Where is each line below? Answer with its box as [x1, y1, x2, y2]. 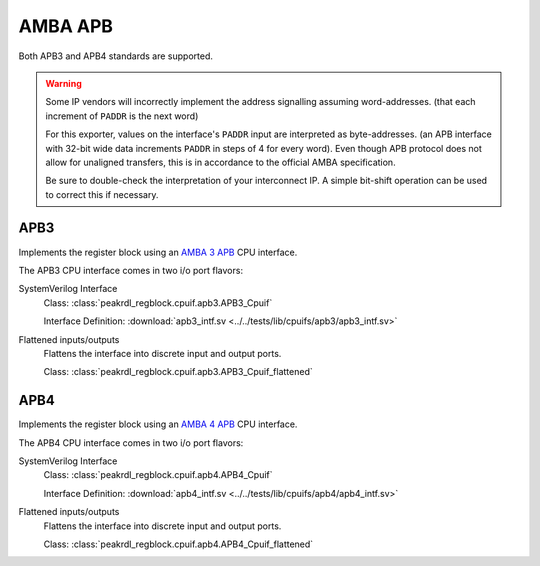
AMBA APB [18, 15, 114, 37]
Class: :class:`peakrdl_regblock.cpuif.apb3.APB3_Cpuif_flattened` [43, 366, 314, 378]
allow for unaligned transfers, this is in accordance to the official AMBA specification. [45, 156, 396, 168]
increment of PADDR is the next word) [45, 110, 199, 122]
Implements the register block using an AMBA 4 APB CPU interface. [18, 418, 298, 430]
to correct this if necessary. [45, 188, 159, 200]
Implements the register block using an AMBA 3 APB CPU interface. [18, 246, 298, 258]
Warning [45, 77, 82, 89]
